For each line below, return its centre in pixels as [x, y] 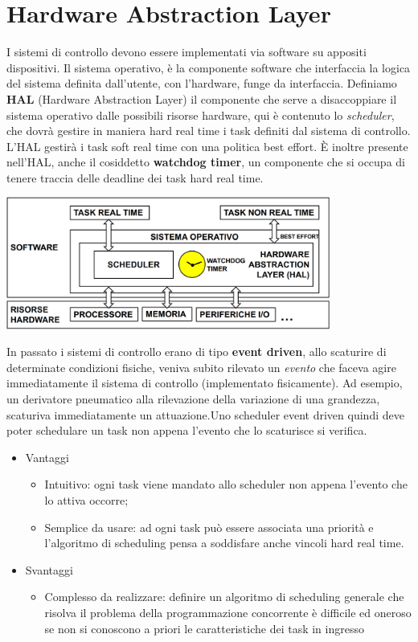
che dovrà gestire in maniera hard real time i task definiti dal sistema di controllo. [209, 131]
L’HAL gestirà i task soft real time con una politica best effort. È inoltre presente [207, 146]
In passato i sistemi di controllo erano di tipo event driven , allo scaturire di [197, 352]
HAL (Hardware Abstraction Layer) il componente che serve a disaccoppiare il [202, 98]
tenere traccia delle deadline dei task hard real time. [135, 177]
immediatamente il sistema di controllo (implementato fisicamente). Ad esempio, [205, 383]
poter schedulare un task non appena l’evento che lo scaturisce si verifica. [187, 430]
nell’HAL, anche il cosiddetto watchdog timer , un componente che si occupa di [206, 162]
